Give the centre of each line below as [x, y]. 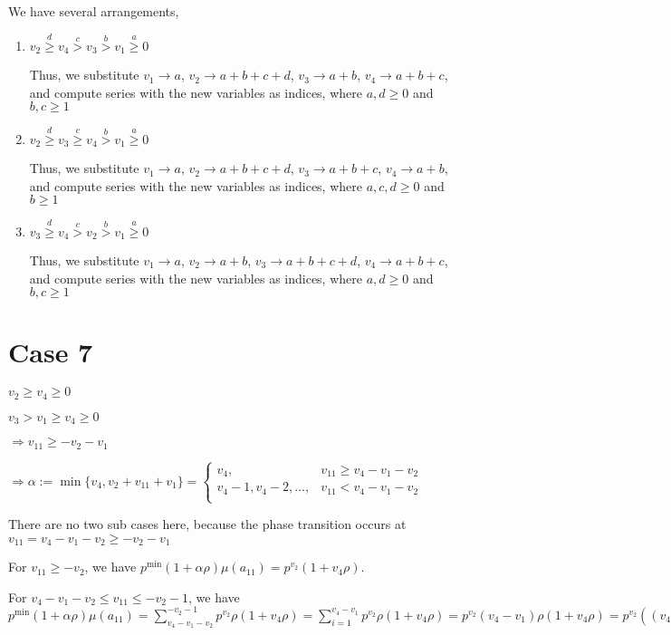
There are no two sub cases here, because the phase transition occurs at [207, 524]
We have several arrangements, [94, 11]
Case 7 [51, 352]
